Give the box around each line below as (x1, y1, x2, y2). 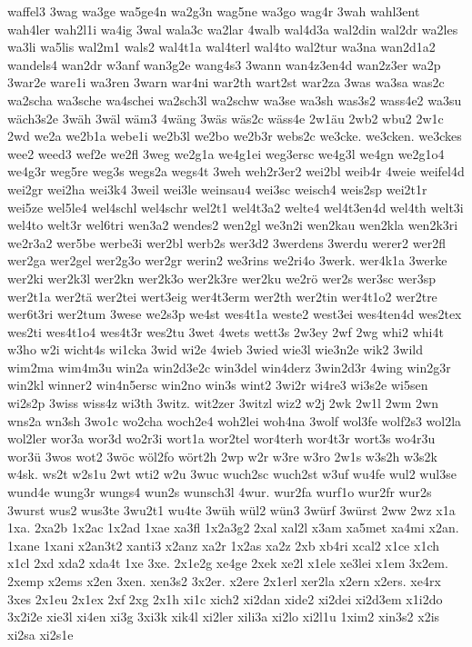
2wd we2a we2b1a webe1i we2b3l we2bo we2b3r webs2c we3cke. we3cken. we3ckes (7, 126, 462, 145)
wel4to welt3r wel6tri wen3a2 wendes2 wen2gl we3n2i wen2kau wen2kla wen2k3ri (7, 215, 458, 234)
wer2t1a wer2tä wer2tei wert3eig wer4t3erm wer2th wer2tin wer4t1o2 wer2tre (7, 286, 437, 305)
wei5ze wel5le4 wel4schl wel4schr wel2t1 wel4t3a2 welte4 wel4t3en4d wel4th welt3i (7, 197, 464, 216)
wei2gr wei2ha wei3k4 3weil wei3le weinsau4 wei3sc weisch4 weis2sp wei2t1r (7, 179, 427, 198)
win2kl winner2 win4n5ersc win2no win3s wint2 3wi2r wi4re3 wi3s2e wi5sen (7, 375, 428, 394)
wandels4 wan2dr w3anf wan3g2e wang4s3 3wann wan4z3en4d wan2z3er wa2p (7, 55, 441, 74)
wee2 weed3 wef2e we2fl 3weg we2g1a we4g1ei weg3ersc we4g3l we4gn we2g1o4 (7, 144, 445, 163)
